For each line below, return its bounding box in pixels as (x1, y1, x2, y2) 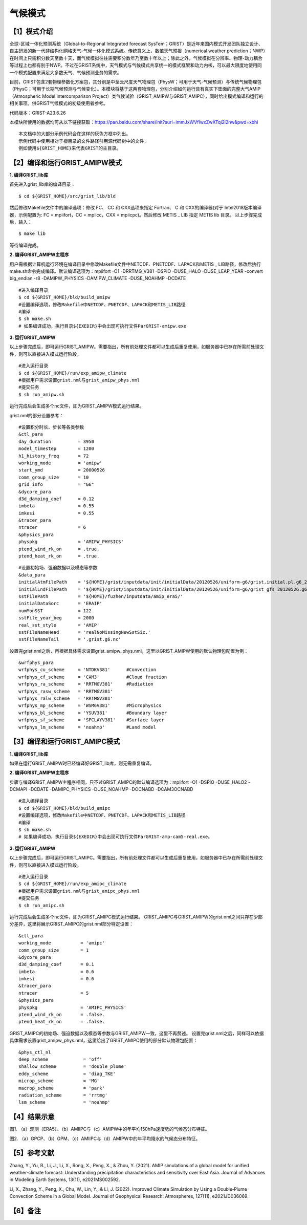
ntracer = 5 (18, 990, 89, 996)
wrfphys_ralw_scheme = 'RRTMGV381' (18, 696, 114, 701)
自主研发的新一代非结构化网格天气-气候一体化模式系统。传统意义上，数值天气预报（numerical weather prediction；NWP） (9, 48, 266, 54)
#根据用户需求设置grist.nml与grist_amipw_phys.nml (18, 377, 140, 383)
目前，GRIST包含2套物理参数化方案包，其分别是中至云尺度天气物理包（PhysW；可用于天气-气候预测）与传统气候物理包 (9, 79, 262, 85)
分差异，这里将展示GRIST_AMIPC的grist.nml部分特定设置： (9, 921, 134, 927)
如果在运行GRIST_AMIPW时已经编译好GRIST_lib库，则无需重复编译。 (9, 760, 155, 766)
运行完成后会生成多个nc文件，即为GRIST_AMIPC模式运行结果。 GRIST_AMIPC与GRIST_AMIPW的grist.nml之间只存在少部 (9, 914, 263, 920)
